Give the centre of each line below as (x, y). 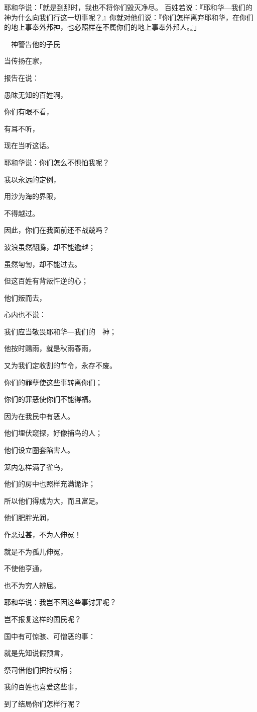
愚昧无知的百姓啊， (36, 94)
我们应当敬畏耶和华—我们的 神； (60, 331)
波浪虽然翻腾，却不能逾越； (50, 246)
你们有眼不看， (29, 112)
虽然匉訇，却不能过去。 (43, 264)
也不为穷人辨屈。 (32, 585)
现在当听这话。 (29, 145)
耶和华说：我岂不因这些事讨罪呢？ (60, 602)
